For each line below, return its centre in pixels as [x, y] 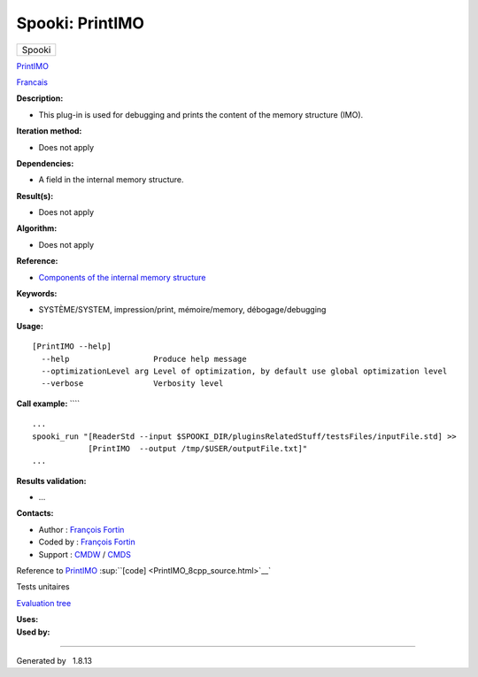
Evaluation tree [44, 603]
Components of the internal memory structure [122, 277]
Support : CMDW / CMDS [85, 554]
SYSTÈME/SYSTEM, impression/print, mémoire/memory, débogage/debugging [182, 310]
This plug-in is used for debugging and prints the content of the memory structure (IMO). [201, 114]
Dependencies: [45, 163]
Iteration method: [49, 131]
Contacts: [35, 513]
